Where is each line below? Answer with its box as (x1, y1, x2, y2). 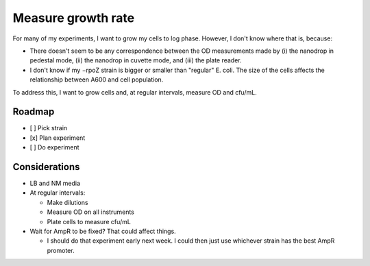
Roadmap (12, 106, 55, 118)
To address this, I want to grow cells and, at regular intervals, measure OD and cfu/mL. (12, 88, 257, 96)
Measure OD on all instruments (47, 208, 135, 216)
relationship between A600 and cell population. (29, 75, 164, 84)
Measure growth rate (12, 10, 135, 25)
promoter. (47, 246, 75, 254)
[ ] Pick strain (29, 124, 68, 132)
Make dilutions (47, 198, 88, 206)
